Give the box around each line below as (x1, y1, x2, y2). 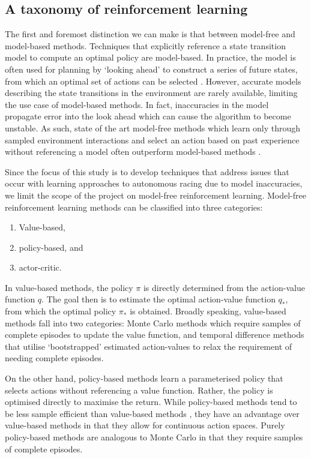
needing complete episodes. (5, 352, 104, 364)
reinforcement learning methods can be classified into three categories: (5, 200, 263, 213)
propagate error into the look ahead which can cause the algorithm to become (5, 110, 291, 122)
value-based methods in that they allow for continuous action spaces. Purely (5, 419, 285, 431)
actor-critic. (19, 261, 62, 274)
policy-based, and (19, 241, 83, 253)
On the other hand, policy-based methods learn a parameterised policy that (5, 372, 283, 385)
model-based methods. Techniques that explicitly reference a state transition (5, 39, 286, 52)
